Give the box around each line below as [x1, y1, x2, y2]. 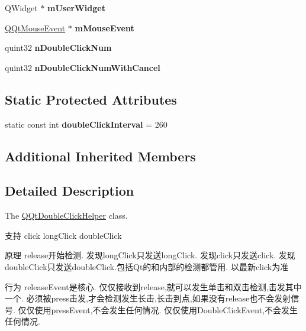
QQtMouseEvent [5, 21, 66, 34]
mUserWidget [47, 2, 105, 14]
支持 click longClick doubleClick [5, 229, 122, 241]
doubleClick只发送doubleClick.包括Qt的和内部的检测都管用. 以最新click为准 [5, 260, 289, 272]
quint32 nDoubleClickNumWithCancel [5, 61, 160, 73]
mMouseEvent [75, 21, 134, 34]
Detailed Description [5, 181, 134, 200]
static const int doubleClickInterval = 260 [5, 118, 168, 130]
